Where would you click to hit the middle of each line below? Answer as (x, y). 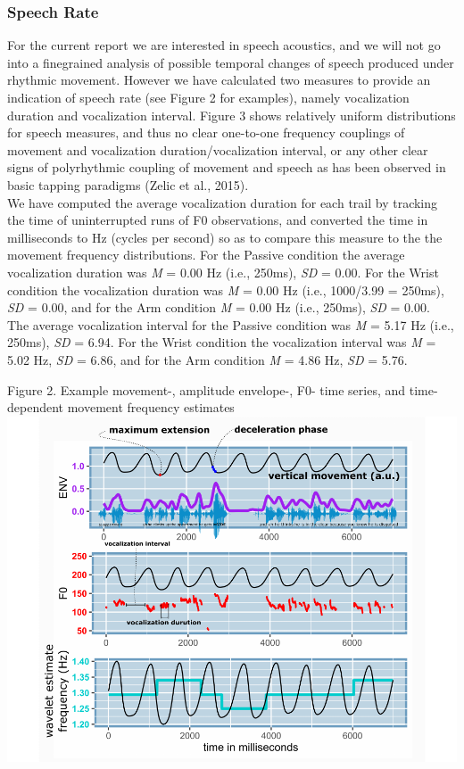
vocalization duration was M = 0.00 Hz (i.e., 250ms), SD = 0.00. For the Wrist (223, 272)
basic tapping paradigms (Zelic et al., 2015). (128, 184)
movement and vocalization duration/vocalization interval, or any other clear (218, 149)
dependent (36, 407)
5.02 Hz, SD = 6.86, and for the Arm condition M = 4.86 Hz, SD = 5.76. (207, 359)
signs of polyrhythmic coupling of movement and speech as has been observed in (227, 167)
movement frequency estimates (151, 407)
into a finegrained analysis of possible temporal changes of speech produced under (231, 62)
